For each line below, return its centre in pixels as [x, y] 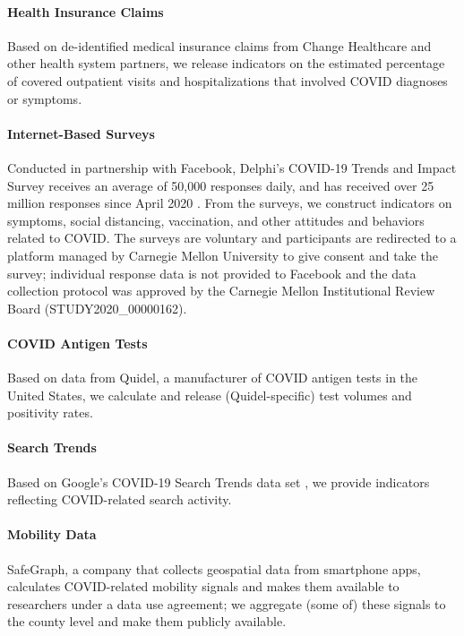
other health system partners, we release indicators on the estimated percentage [226, 63]
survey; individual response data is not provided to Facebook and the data [212, 273]
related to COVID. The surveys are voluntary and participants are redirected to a [232, 238]
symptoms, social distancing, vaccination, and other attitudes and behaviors [216, 220]
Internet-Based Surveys [81, 133]
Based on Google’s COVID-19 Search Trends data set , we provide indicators [219, 481]
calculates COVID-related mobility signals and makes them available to [203, 586]
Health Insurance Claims [86, 11]
